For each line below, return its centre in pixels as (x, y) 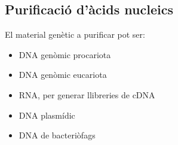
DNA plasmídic (47, 115)
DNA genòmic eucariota (63, 75)
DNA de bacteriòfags (57, 135)
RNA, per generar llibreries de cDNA (87, 94)
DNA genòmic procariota (65, 54)
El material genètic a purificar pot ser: (75, 34)
